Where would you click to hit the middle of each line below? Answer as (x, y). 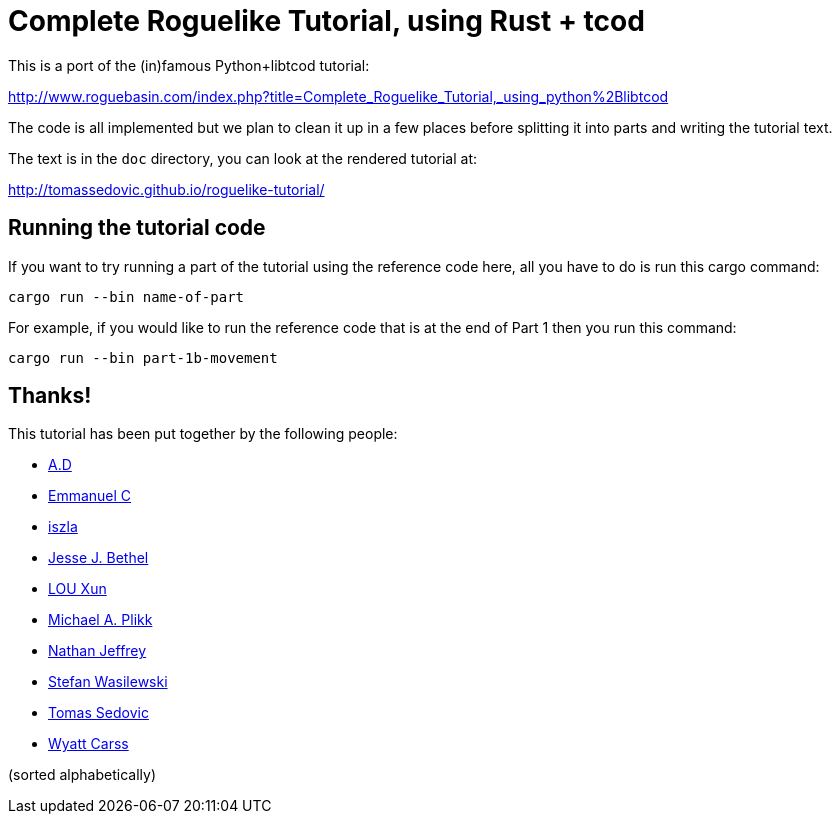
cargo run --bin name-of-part (126, 296)
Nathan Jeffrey (97, 651)
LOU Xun (77, 589)
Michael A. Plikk (100, 620)
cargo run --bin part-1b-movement (143, 357)
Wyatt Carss (88, 744)
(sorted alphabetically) (82, 775)
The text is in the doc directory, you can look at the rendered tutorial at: (242, 158)
